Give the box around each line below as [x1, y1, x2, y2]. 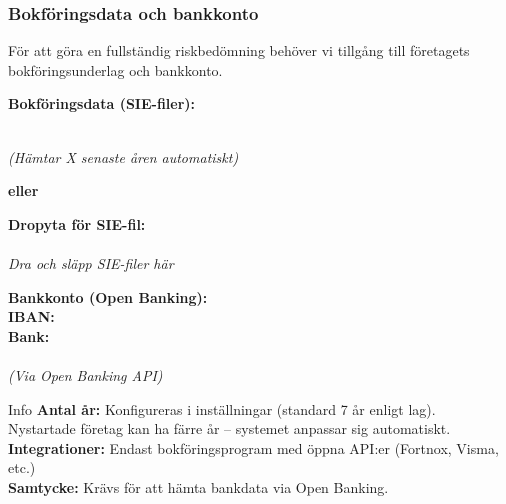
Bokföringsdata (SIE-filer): [8, 93, 196, 114]
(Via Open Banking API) [8, 364, 163, 385]
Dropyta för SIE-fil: [8, 213, 146, 234]
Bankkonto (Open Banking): [8, 286, 208, 307]
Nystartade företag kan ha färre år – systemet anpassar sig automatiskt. [8, 418, 451, 439]
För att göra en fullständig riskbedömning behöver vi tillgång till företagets [8, 40, 470, 61]
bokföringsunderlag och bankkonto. [8, 59, 223, 80]
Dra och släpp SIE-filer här [8, 252, 174, 273]
